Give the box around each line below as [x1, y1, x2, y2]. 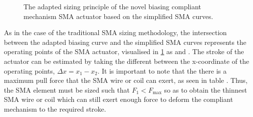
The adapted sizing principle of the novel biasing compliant [23, 1, 202, 11]
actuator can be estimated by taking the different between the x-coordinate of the [4, 56, 250, 66]
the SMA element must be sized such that [4, 84, 130, 95]
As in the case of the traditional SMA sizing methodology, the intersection [4, 27, 227, 38]
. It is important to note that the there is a [97, 65, 227, 76]
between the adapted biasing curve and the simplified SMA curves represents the [4, 37, 247, 47]
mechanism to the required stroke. [4, 103, 106, 114]
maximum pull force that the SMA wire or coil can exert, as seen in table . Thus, [4, 75, 248, 85]
